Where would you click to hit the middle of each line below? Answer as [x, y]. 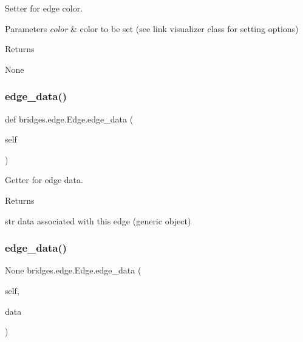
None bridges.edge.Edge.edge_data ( [73, 270]
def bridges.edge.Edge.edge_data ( [69, 119]
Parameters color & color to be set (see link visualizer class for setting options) [152, 28]
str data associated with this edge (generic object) [98, 220]
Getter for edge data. [44, 180]
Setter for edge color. [44, 8]
